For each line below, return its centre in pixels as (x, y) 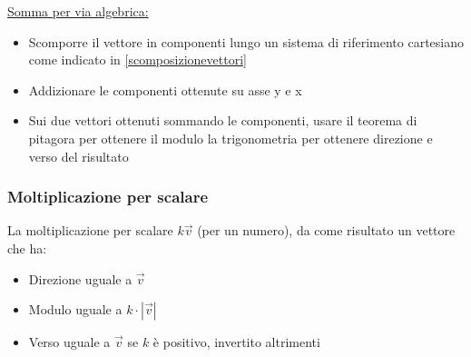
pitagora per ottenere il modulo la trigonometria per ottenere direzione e (231, 138)
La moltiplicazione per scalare (90, 230)
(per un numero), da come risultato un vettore (326, 230)
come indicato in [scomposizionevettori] (137, 59)
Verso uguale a (69, 342)
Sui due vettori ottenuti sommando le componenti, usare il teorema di (223, 120)
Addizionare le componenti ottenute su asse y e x (165, 89)
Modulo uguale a (75, 309)
